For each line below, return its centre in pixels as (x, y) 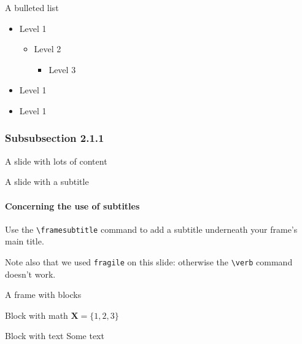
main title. (25, 241)
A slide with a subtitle (47, 182)
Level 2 (48, 49)
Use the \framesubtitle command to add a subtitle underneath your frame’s (151, 229)
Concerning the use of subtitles (72, 205)
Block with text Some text (55, 336)
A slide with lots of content (56, 161)
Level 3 (62, 69)
